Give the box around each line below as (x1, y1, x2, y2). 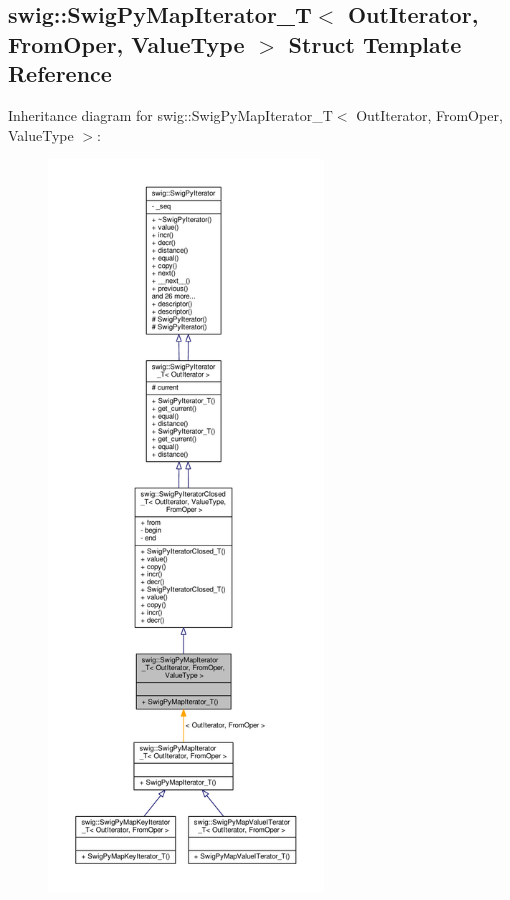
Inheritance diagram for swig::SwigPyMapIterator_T (8, 104, 333, 125)
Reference (8, 58, 112, 89)
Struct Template (288, 28, 462, 59)
